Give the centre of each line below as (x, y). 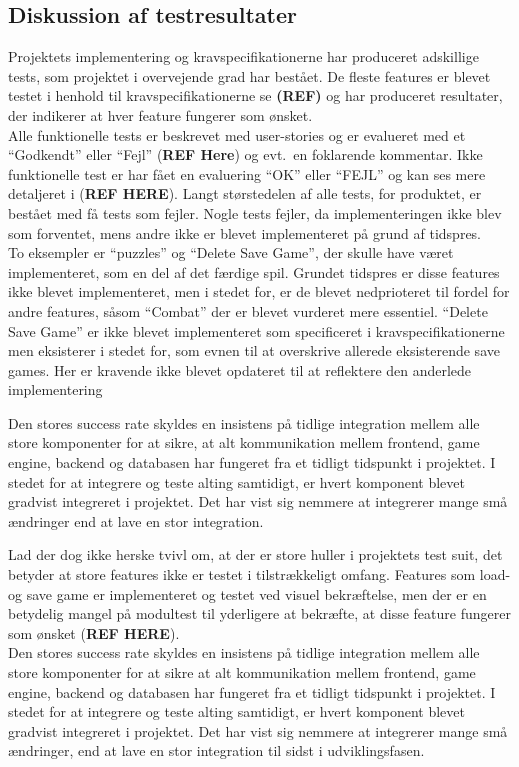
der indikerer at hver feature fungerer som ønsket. (160, 114)
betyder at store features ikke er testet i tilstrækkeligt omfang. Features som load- (259, 574)
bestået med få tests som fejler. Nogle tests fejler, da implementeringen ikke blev (255, 212)
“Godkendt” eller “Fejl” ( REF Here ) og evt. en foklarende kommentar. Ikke (245, 154)
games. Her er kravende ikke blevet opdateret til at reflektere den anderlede (240, 369)
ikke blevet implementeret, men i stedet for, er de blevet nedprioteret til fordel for (259, 291)
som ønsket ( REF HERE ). (94, 632)
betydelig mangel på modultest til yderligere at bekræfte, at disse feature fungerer (259, 613)
